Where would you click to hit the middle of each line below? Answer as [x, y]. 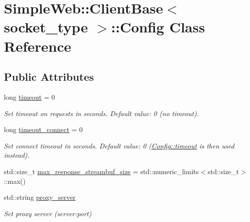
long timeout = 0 [30, 96]
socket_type [46, 27]
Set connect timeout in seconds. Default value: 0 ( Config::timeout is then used [119, 145]
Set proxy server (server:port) [48, 213]
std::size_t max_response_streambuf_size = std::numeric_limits [101, 171]
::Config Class [158, 27]
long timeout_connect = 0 [43, 129]
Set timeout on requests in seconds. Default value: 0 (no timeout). [101, 113]
